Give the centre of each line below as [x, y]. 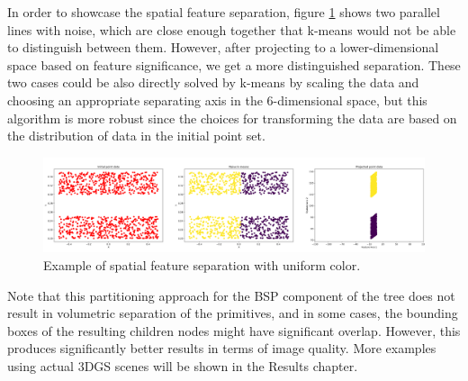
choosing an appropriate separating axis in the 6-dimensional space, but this [217, 100]
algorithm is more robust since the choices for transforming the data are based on [232, 118]
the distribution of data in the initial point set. [136, 136]
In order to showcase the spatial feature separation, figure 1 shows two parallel [224, 12]
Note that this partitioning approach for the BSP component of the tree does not [231, 295]
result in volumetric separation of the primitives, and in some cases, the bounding [233, 313]
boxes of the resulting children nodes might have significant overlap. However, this [234, 330]
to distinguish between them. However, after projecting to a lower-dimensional [223, 47]
